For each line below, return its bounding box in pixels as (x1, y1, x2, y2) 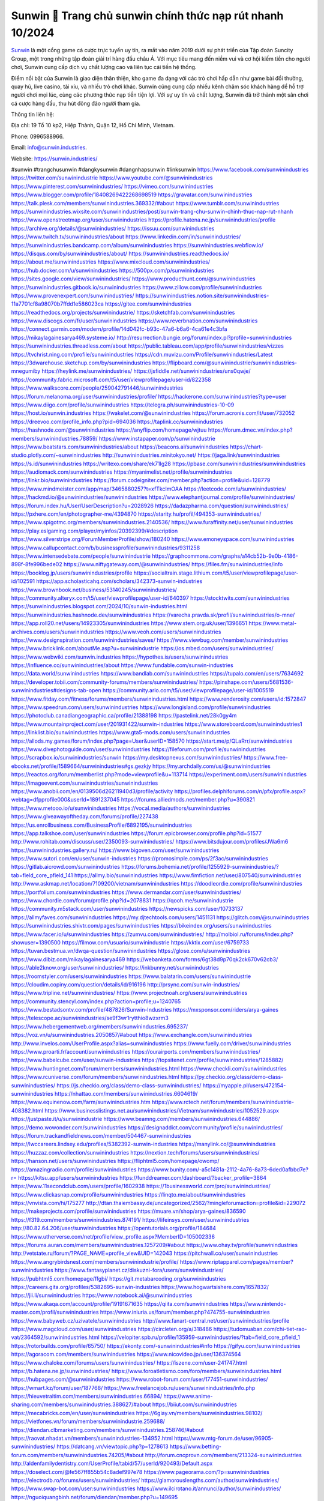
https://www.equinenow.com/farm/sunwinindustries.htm (11, 1099, 151, 1106)
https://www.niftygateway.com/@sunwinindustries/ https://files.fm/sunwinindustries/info (63, 561, 283, 568)
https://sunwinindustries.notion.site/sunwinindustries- (135, 292, 269, 299)
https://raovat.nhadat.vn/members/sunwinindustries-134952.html (11, 1435, 173, 1442)
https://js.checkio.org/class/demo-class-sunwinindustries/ (56, 1081, 202, 1089)
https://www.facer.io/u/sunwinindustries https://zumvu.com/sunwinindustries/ (11, 931, 205, 938)
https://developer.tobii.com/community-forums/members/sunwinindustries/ (11, 678, 198, 686)
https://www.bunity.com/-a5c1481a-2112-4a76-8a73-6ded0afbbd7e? (137, 1165, 309, 1173)
